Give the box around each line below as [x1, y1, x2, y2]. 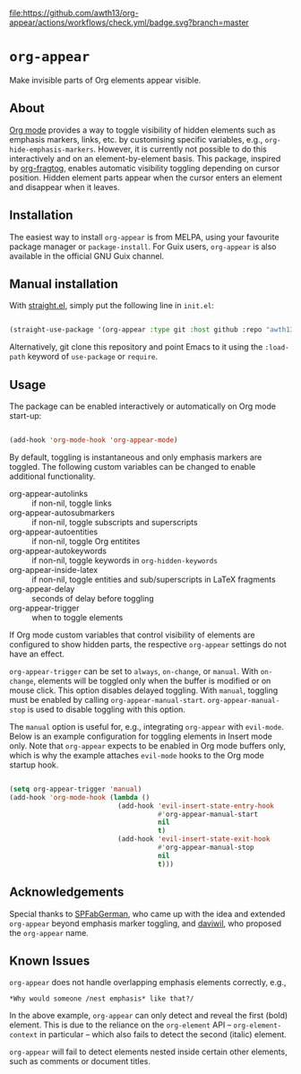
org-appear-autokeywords [9, 545, 107, 556]
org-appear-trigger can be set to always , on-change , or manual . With [9, 665, 259, 676]
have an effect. [9, 648, 65, 659]
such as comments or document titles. [9, 1056, 150, 1067]
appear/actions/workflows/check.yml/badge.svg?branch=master [9, 17, 249, 28]
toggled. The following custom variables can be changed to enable [9, 461, 256, 472]
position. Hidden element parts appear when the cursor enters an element [9, 172, 283, 183]
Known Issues [9, 953, 90, 968]
